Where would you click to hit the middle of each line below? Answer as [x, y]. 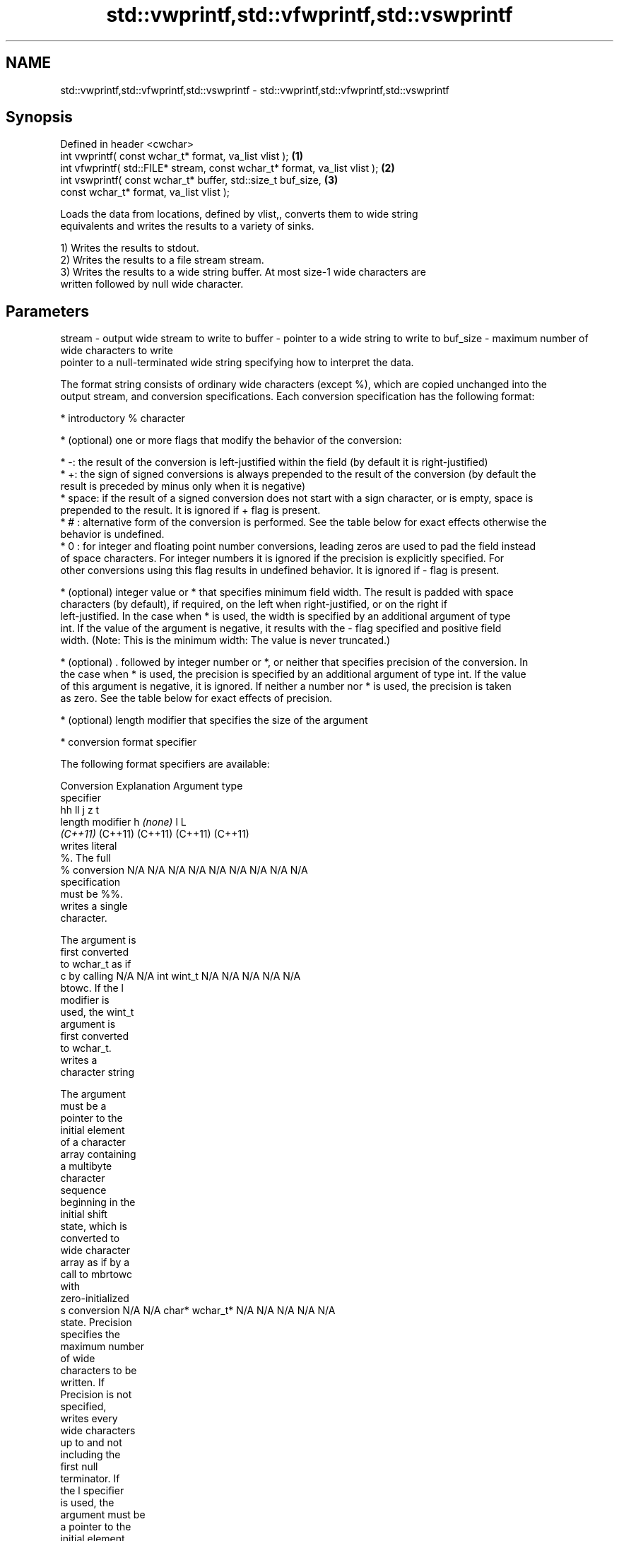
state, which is [94, 1226]
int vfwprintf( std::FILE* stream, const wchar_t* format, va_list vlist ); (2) [228, 168]
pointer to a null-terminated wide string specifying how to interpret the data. [237, 363]
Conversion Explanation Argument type [152, 786]
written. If [83, 1383]
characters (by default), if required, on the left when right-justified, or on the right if [254, 604]
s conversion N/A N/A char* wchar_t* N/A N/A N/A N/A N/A [198, 1311]
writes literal [89, 846]
